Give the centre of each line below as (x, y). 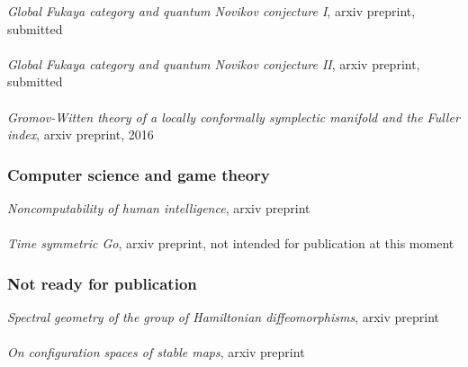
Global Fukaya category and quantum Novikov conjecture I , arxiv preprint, (211, 11)
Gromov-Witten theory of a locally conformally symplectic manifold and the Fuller (234, 116)
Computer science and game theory (139, 174)
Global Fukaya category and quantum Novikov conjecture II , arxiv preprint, (214, 63)
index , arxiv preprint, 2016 (81, 134)
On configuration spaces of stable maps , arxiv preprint (156, 352)
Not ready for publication (102, 283)
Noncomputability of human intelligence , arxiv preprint (159, 207)
